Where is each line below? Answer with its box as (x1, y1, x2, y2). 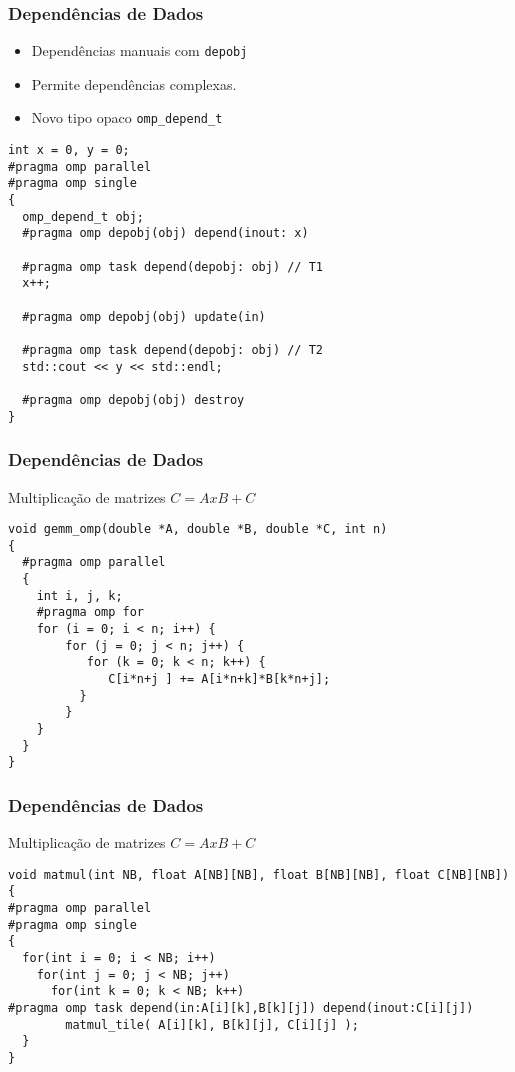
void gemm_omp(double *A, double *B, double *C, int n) (8, 522, 388, 537)
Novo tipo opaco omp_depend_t (31, 107, 223, 128)
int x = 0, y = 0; (8, 143, 130, 158)
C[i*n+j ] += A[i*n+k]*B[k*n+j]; (108, 672, 331, 686)
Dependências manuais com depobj (31, 40, 248, 61)
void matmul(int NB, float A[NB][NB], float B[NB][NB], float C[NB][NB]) (8, 867, 510, 882)
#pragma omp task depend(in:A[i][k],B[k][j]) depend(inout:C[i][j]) (8, 1001, 474, 1015)
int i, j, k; (36, 588, 123, 603)
